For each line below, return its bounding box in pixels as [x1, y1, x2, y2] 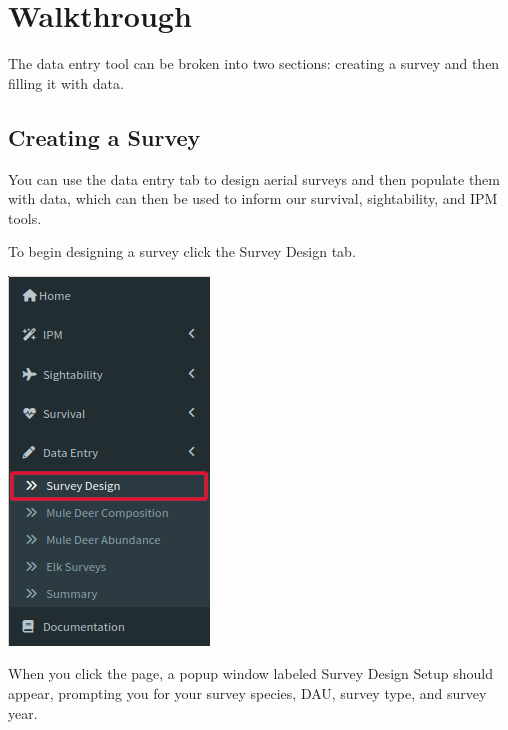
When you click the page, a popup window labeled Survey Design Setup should [8, 663, 493, 684]
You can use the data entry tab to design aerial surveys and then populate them [8, 168, 500, 189]
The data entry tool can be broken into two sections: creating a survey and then [8, 53, 500, 74]
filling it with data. [8, 72, 124, 93]
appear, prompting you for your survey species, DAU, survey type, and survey [8, 683, 487, 704]
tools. [8, 207, 42, 228]
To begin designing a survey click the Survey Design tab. [8, 241, 356, 262]
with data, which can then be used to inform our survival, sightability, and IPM [8, 188, 498, 209]
